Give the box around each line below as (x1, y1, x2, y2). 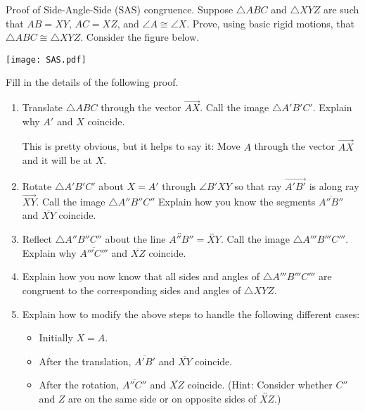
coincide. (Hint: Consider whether (187, 377, 333, 392)
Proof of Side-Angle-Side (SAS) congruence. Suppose (6, 2, 233, 16)
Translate (22, 100, 63, 115)
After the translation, (39, 353, 132, 368)
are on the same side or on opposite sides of (68, 391, 257, 406)
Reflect (22, 232, 52, 246)
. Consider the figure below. (80, 30, 200, 44)
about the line (105, 232, 166, 246)
